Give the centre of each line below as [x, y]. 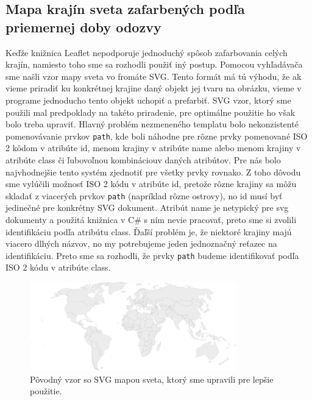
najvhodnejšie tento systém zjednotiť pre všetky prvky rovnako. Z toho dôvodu [153, 172]
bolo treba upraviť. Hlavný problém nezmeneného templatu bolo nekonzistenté [152, 124]
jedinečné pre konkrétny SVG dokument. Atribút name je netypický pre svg [147, 208]
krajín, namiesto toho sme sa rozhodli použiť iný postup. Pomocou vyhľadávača [154, 64]
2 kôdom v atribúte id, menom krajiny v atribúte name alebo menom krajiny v [153, 148]
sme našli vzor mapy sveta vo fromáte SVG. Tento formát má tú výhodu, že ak [154, 76]
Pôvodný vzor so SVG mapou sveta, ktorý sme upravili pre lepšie [152, 379]
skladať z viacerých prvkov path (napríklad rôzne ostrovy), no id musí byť [144, 195]
